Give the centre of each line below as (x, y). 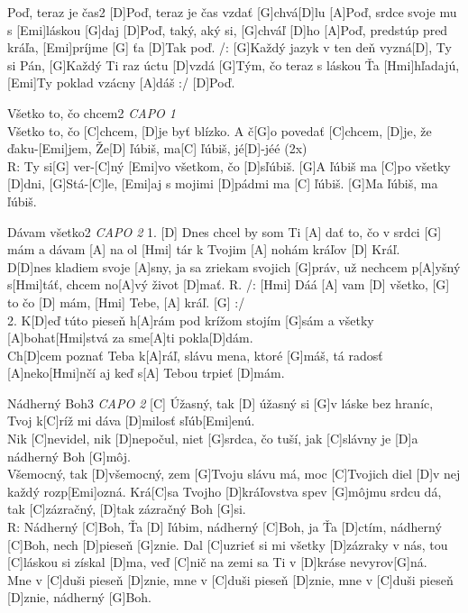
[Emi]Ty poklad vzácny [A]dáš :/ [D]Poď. (121, 82)
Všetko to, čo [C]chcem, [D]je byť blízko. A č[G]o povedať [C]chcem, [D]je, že (220, 130)
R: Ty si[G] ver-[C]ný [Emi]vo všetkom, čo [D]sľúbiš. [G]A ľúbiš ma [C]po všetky (229, 165)
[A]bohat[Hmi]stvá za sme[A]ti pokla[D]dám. (130, 338)
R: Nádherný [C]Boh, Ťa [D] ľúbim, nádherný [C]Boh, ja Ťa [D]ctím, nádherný (225, 527)
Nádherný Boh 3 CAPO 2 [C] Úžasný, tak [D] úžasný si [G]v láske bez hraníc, (220, 403)
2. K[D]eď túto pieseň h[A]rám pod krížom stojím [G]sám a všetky (191, 320)
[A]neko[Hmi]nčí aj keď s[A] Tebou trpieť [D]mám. (146, 373)
